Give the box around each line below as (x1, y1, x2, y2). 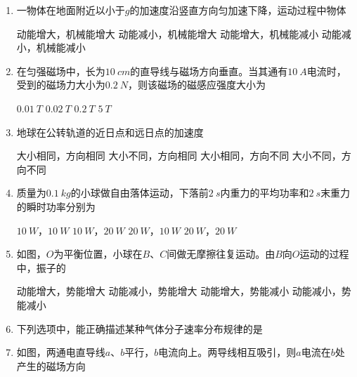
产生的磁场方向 (16, 358, 86, 373)
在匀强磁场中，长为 (16, 63, 105, 78)
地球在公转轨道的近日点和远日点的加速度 (16, 124, 204, 139)
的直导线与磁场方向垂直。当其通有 (130, 63, 288, 78)
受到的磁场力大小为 (16, 77, 105, 92)
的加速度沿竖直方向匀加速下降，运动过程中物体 (129, 3, 346, 17)
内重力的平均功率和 (220, 185, 309, 200)
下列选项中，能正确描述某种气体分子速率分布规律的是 (16, 321, 263, 336)
